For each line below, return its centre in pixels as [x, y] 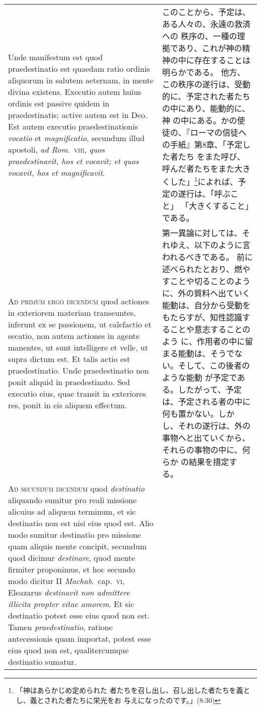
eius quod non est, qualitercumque [69, 650]
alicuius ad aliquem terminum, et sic [72, 512]
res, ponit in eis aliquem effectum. [68, 405]
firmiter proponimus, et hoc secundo [72, 569]
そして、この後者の [214, 366]
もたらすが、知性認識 [202, 317]
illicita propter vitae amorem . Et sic [71, 604]
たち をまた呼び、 [212, 156]
